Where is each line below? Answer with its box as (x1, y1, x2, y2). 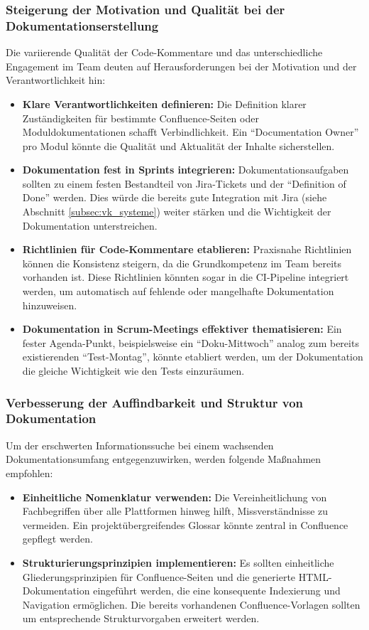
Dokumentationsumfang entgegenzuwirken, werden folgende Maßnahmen (6, 452, 321, 466)
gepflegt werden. (22, 531, 94, 546)
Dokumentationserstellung (6, 16, 159, 34)
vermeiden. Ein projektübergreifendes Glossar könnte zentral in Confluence (22, 517, 348, 532)
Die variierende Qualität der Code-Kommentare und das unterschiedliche (6, 45, 323, 60)
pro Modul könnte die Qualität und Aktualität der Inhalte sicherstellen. (22, 138, 335, 153)
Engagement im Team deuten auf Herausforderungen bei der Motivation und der (6, 58, 357, 73)
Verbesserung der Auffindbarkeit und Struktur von (6, 393, 304, 411)
